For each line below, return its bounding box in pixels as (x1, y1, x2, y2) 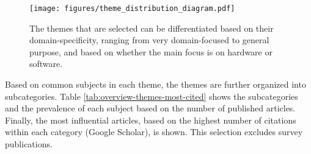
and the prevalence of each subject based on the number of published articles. (5, 102, 296, 114)
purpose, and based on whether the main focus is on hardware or (29, 45, 273, 58)
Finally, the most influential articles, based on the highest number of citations (5, 113, 296, 126)
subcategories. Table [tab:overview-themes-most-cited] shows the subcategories (5, 89, 298, 102)
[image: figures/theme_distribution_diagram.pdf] (29, 4, 235, 13)
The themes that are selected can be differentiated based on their (29, 21, 274, 34)
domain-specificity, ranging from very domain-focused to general (29, 33, 269, 46)
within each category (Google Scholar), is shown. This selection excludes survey (5, 125, 303, 138)
